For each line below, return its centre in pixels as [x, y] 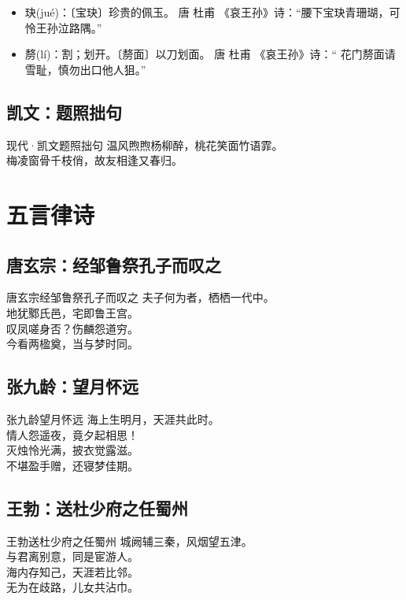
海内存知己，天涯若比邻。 [72, 571]
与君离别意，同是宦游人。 [72, 556]
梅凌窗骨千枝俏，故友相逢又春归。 [94, 160]
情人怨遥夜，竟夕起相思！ [72, 434]
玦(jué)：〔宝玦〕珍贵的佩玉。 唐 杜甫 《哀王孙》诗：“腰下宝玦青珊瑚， [207, 12]
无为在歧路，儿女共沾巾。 [72, 587]
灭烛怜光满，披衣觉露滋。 [72, 450]
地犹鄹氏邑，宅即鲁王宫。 [72, 312]
